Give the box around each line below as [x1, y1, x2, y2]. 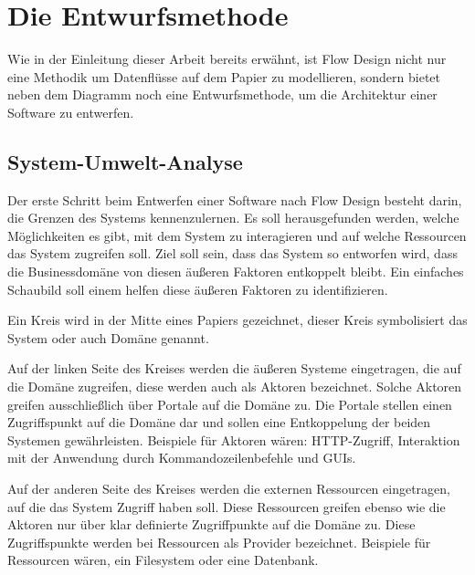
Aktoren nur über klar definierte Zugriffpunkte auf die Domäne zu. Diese [7, 515, 416, 534]
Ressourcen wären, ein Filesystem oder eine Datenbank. [7, 550, 319, 570]
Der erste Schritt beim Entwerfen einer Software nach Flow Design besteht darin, [7, 190, 462, 209]
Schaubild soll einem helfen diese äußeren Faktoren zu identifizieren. [7, 279, 388, 298]
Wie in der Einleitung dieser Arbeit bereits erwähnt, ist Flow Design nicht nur [7, 49, 447, 68]
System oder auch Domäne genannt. [7, 328, 209, 347]
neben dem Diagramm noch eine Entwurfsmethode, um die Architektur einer [7, 85, 438, 104]
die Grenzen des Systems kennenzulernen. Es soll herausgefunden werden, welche [7, 208, 459, 227]
